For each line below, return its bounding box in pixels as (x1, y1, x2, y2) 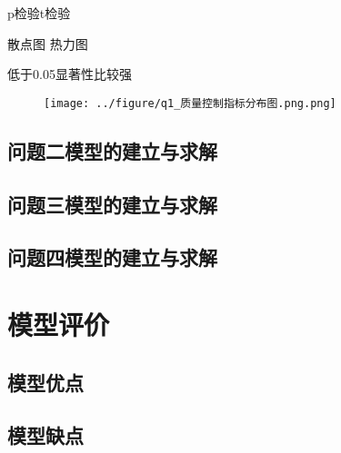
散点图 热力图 (7, 34, 88, 53)
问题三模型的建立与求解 (7, 190, 217, 218)
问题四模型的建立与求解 (7, 243, 217, 271)
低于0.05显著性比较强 (7, 64, 132, 84)
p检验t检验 (7, 4, 71, 22)
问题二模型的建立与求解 (7, 136, 217, 164)
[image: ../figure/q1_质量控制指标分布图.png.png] (44, 96, 336, 110)
